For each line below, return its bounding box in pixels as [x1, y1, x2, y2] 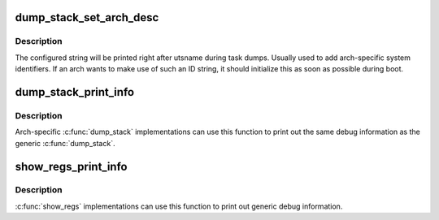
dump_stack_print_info [15, 85, 134, 99]
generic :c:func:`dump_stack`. [15, 138, 115, 148]
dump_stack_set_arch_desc [15, 11, 159, 24]
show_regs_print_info [15, 159, 128, 174]
